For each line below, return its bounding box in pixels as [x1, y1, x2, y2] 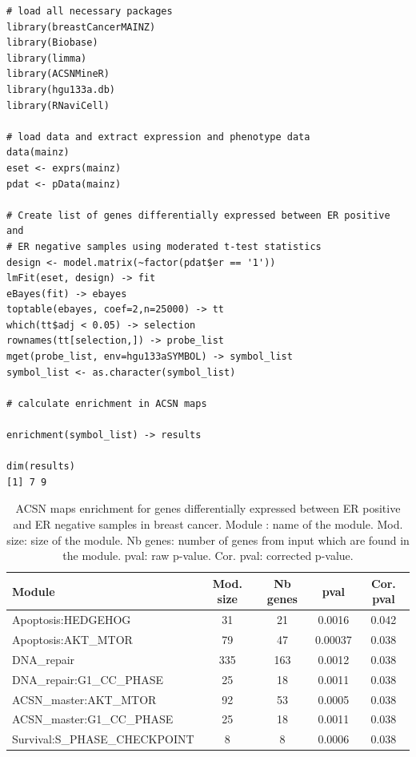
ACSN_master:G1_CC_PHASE [12, 711, 174, 727]
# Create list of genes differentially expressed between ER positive [6, 209, 390, 221]
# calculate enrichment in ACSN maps [6, 397, 207, 409]
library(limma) [6, 52, 87, 64]
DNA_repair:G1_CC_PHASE [12, 670, 164, 687]
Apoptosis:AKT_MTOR [12, 631, 133, 648]
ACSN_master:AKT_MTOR [12, 691, 157, 707]
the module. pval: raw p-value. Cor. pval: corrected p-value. [62, 547, 354, 564]
